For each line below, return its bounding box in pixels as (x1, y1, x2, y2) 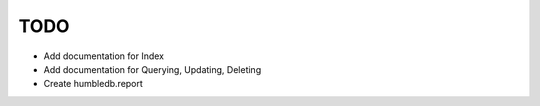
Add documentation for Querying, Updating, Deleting (43, 63, 262, 75)
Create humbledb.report (43, 78, 144, 90)
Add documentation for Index (43, 50, 165, 62)
